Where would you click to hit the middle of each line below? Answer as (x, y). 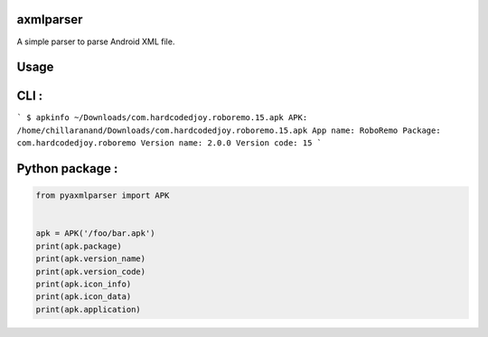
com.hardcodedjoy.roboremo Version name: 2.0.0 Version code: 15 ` (169, 143)
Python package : (67, 168)
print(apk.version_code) (91, 271)
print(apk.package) (79, 246)
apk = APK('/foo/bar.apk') (95, 234)
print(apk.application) (89, 309)
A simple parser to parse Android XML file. (96, 42)
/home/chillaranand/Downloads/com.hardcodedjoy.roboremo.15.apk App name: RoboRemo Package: (229, 130)
